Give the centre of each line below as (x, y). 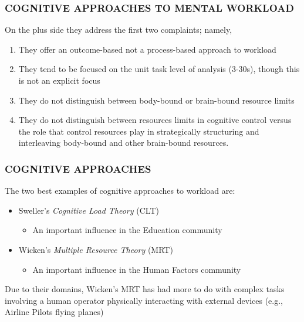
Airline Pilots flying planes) (54, 312)
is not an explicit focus (59, 80)
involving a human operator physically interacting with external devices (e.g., (144, 300)
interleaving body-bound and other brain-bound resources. (124, 143)
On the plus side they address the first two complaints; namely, (119, 30)
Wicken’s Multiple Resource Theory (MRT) (96, 249)
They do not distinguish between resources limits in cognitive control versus (155, 120)
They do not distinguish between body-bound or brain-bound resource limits (156, 100)
